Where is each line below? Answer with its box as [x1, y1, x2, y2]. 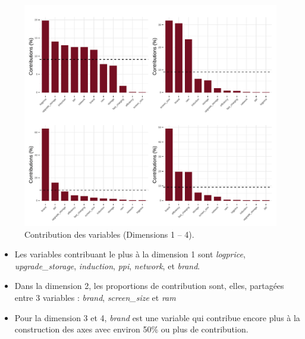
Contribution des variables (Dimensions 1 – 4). [24, 228, 194, 240]
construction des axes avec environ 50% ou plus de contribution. [14, 323, 249, 335]
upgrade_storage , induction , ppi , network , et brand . [14, 259, 200, 272]
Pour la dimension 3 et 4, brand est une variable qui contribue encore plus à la [14, 311, 300, 324]
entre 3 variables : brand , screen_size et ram [14, 291, 176, 303]
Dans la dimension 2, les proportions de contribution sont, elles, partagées [14, 279, 284, 292]
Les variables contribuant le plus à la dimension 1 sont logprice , [14, 248, 246, 260]
